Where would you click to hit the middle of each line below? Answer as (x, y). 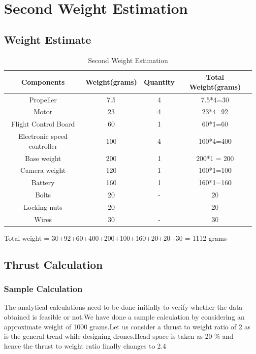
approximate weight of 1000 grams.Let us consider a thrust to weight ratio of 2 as (127, 326)
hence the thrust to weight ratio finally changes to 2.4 (85, 345)
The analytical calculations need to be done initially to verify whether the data (123, 307)
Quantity (159, 81)
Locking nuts (43, 207)
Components (43, 81)
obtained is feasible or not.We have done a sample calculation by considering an (124, 317)
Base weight (43, 158)
